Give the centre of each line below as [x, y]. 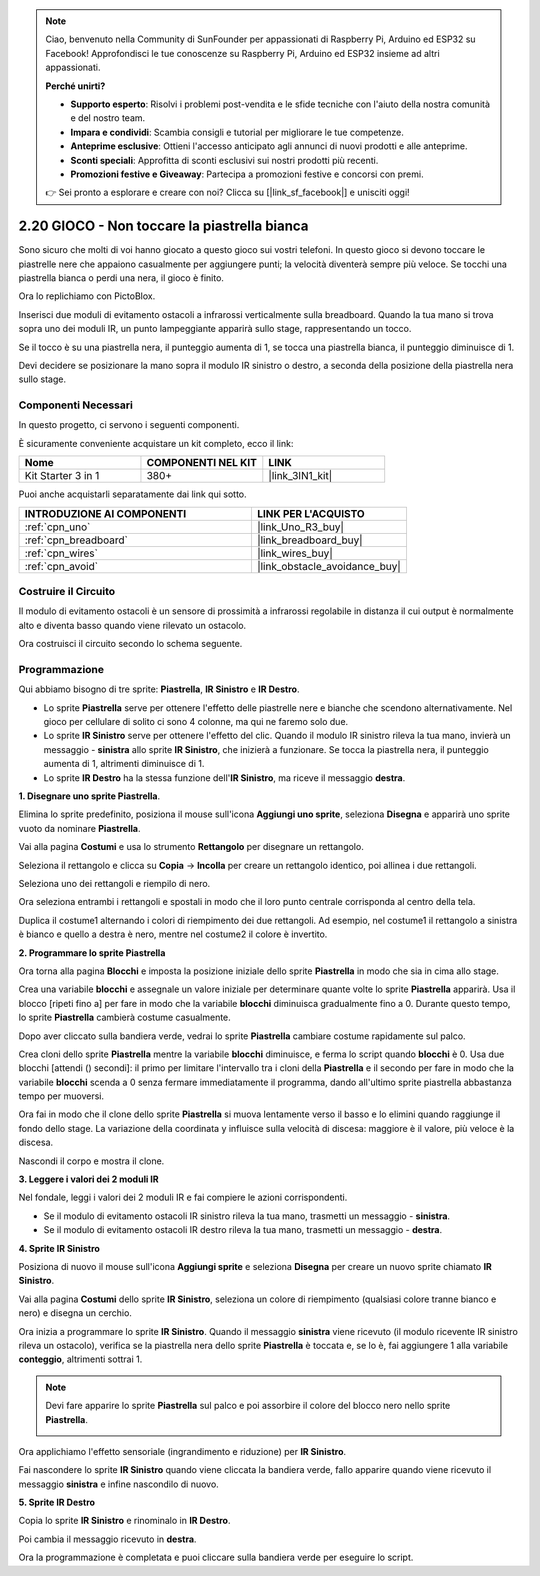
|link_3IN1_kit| [300, 476]
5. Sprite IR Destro [56, 1502]
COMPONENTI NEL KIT [201, 463]
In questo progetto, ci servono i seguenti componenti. [129, 425]
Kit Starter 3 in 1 [62, 476]
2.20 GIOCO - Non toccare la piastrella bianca [163, 226]
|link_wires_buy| [295, 553]
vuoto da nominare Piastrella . [79, 828]
